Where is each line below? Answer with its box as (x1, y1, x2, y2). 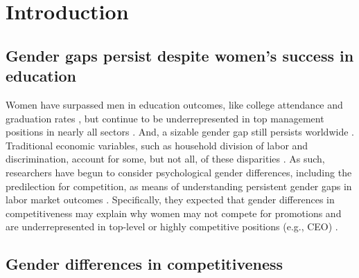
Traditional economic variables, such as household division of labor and (6, 138, 308, 152)
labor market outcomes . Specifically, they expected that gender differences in (6, 192, 335, 207)
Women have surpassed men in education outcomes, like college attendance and (6, 97, 343, 111)
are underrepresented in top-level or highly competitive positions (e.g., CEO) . (6, 219, 338, 234)
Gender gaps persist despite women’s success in (6, 44, 354, 66)
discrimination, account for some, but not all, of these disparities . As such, (6, 151, 325, 166)
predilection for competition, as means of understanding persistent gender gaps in (6, 178, 352, 193)
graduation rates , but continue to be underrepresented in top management (6, 111, 324, 125)
